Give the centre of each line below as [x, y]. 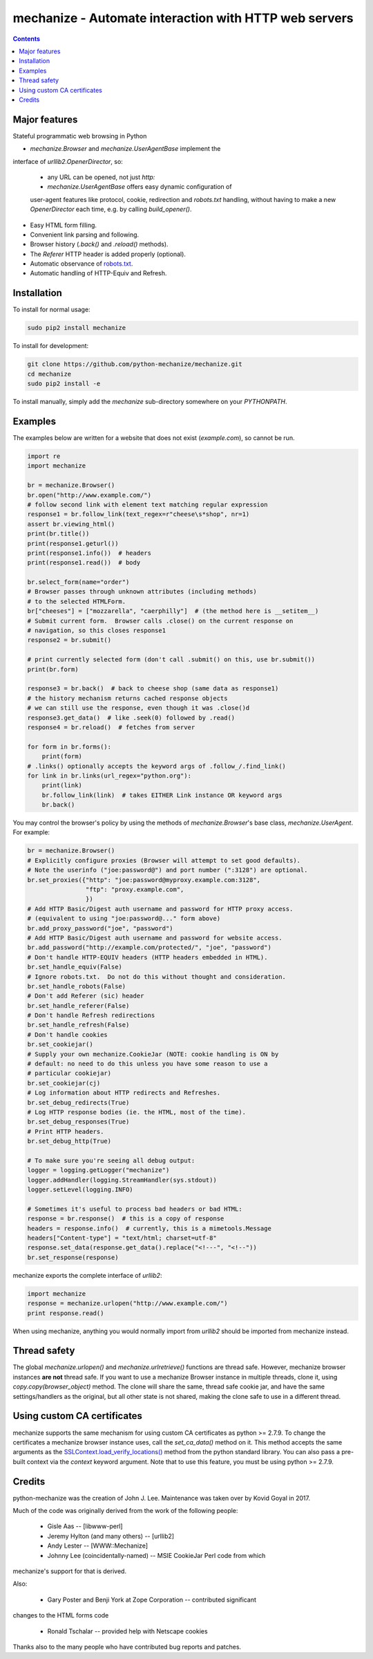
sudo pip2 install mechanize [77, 328]
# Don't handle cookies [68, 1035]
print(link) [62, 786]
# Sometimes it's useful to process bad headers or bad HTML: [135, 1209]
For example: [31, 832]
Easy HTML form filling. [63, 225]
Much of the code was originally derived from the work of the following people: [125, 1511]
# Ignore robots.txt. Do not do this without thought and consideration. [157, 977]
